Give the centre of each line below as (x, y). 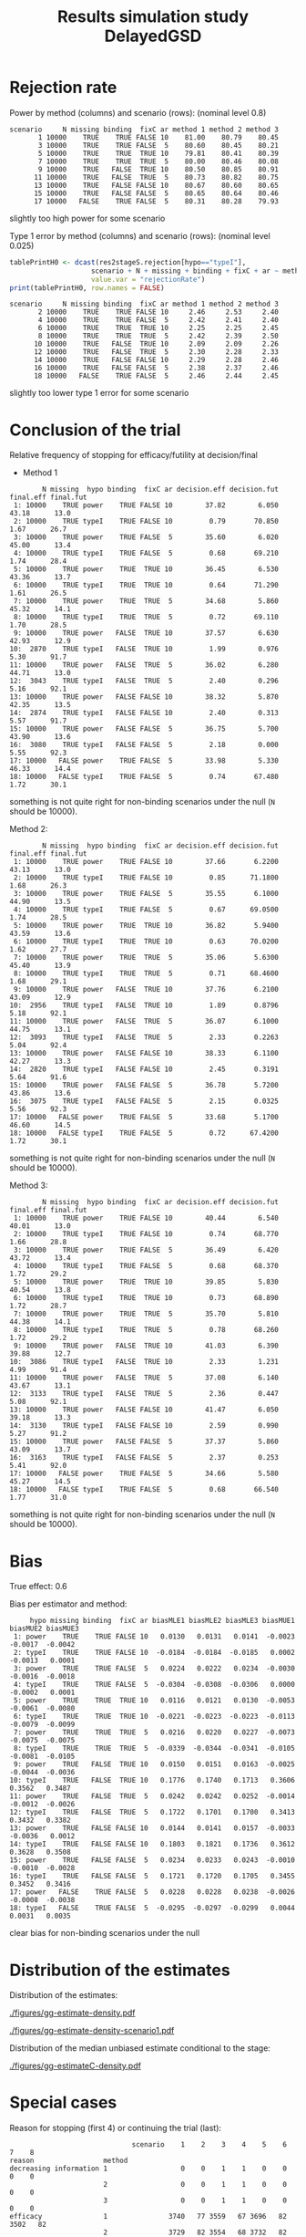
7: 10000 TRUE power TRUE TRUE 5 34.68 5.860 (146, 601)
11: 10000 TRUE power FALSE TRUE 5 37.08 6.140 (144, 1378)
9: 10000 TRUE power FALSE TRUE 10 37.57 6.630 (146, 633)
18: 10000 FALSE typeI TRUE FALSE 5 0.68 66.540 (144, 1490)
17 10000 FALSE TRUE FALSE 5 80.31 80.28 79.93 (156, 201)
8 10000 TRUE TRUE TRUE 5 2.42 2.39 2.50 (158, 336)
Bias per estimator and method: (68, 1604)
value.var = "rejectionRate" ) (148, 279)
